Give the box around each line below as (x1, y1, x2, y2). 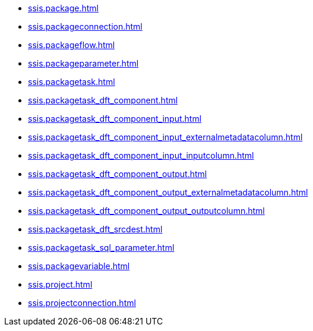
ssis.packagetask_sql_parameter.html (28, 242, 175, 253)
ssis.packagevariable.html (28, 261, 130, 271)
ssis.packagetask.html (28, 77, 115, 87)
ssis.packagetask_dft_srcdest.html (28, 224, 163, 234)
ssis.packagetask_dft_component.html (28, 95, 178, 105)
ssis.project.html (28, 279, 93, 289)
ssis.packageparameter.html (28, 58, 139, 68)
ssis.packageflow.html (28, 40, 115, 50)
